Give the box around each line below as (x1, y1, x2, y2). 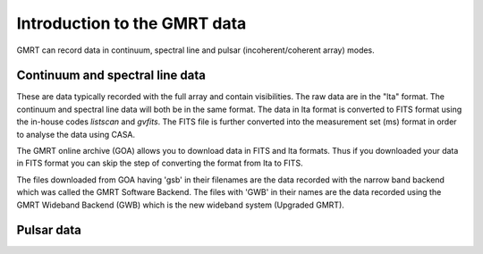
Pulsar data (16, 223, 82, 238)
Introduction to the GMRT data (16, 13, 247, 33)
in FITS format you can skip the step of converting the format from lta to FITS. (16, 157, 303, 169)
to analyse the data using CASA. (16, 129, 136, 140)
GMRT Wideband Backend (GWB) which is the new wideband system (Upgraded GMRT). (16, 199, 344, 210)
